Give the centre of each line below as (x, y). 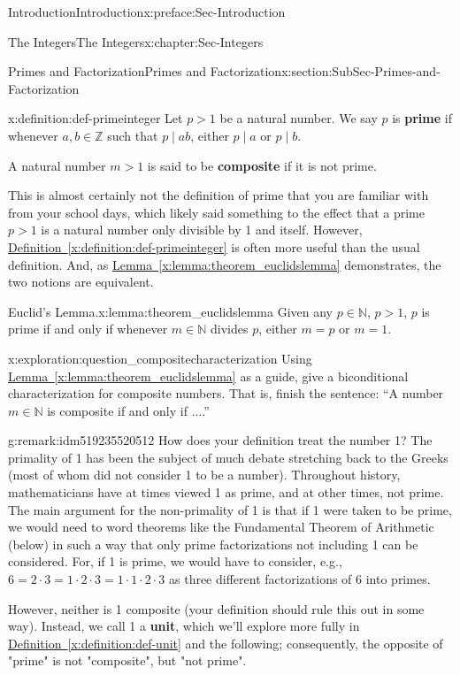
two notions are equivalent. (81, 282)
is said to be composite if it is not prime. (262, 165)
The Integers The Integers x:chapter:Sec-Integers (136, 41)
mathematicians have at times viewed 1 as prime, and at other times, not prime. (226, 492)
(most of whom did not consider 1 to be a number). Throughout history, (204, 475)
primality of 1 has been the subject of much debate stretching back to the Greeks (228, 457)
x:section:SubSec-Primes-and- (361, 71)
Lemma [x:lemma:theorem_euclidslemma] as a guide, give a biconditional (208, 376)
